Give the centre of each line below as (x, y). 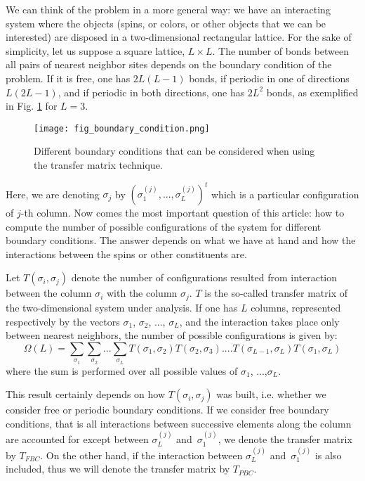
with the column (142, 293)
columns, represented (296, 307)
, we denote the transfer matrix (285, 439)
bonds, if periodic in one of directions (269, 78)
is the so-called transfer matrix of (276, 293)
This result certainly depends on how (86, 394)
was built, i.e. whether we (271, 394)
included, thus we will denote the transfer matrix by (118, 469)
